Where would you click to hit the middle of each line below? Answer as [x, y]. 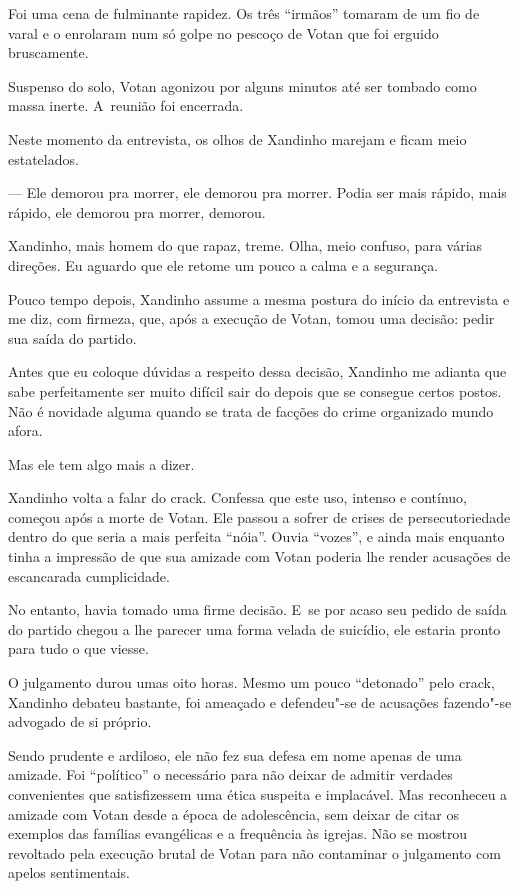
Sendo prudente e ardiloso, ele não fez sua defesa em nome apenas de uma [235, 754]
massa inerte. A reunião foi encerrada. [126, 105]
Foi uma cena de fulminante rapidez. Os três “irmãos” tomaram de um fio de [244, 13]
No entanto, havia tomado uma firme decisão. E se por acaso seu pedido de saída [257, 609]
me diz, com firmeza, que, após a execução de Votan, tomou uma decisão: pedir [251, 318]
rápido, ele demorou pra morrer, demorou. [137, 211]
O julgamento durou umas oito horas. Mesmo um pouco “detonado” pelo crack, [251, 682]
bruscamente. [48, 52]
